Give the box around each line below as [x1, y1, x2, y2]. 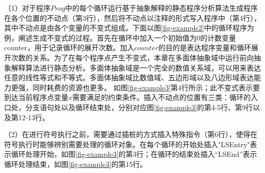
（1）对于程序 [4, 3, 50, 13]
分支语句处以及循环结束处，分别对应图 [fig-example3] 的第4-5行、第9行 [25, 101, 253, 112]
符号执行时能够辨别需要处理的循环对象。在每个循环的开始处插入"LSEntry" [4, 139, 250, 149]
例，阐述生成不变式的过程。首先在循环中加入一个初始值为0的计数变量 [4, 32, 236, 43]
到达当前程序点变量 [4, 92, 68, 102]
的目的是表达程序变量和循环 [158, 42, 251, 53]
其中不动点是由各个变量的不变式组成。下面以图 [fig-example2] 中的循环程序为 [4, 22, 254, 33]
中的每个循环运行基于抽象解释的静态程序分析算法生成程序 [65, 3, 258, 13]
